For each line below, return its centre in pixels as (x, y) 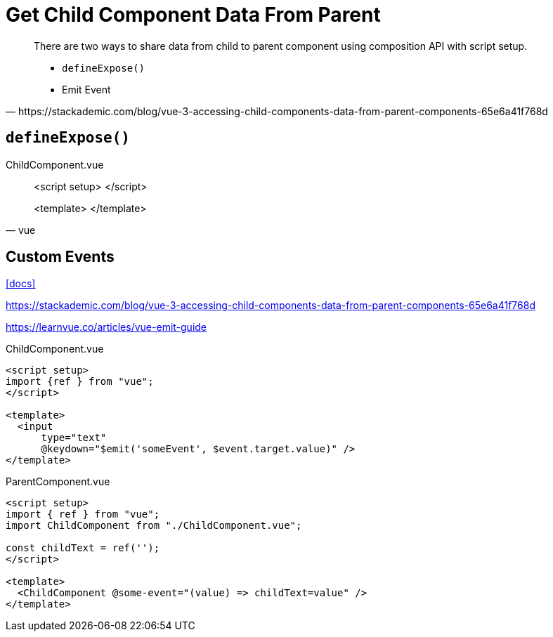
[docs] (21, 284)
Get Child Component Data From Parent (193, 15)
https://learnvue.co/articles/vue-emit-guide (106, 327)
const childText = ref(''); (83, 548)
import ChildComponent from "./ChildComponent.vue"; (154, 526)
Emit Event (86, 89)
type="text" (74, 438)
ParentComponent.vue (58, 482)
